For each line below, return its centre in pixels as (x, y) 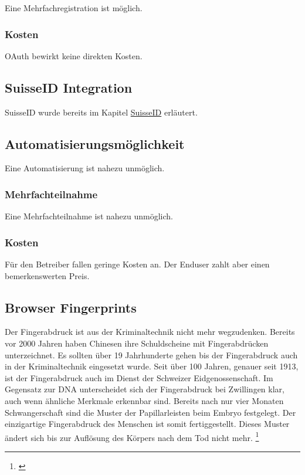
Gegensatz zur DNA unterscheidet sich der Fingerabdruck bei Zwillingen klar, (145, 389)
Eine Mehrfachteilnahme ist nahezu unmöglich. (89, 216)
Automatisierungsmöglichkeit (95, 143)
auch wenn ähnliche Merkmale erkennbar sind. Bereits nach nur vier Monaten (144, 400)
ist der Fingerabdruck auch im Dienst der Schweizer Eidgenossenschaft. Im (139, 377)
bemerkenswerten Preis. (47, 275)
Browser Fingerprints (71, 307)
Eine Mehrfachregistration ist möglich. (74, 8)
